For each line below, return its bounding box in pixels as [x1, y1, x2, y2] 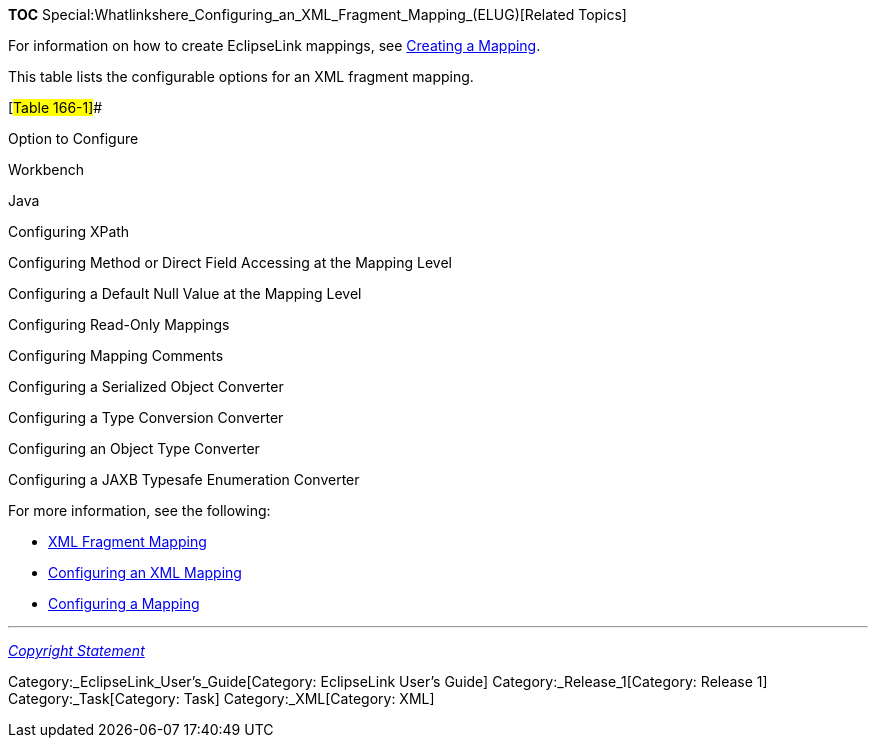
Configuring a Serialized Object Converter [8, 378, 284, 395]
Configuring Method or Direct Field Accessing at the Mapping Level [8, 254, 452, 271]
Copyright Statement [8, 642, 145, 659]
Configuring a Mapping [48, 595, 200, 612]
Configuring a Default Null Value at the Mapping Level [8, 285, 362, 302]
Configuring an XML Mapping [48, 564, 242, 581]
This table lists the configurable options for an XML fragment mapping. [8, 68, 474, 85]
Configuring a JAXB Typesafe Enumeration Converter [8, 471, 360, 488]
